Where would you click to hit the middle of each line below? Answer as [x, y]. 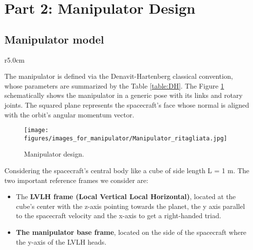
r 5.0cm [15, 59]
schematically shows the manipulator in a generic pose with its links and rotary [124, 95]
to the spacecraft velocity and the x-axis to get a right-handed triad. [118, 216]
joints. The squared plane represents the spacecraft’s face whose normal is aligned [127, 104]
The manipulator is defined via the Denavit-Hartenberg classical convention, [119, 76]
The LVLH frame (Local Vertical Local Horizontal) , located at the [126, 196]
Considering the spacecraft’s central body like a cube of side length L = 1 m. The [127, 170]
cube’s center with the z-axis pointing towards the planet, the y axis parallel [130, 206]
